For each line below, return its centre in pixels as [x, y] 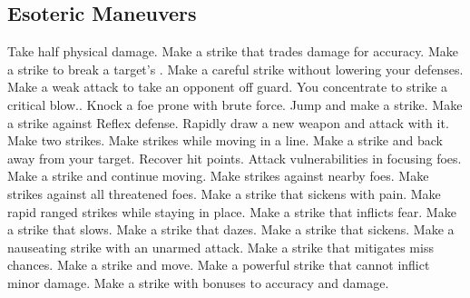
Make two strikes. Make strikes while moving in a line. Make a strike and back [225, 140]
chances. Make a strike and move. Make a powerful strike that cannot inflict [219, 265]
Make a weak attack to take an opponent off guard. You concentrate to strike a [228, 87]
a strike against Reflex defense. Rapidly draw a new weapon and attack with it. [228, 122]
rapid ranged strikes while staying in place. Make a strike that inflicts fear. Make [232, 211]
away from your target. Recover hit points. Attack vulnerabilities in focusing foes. [235, 158]
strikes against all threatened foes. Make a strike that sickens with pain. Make [224, 193]
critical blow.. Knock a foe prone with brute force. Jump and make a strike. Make [235, 104]
